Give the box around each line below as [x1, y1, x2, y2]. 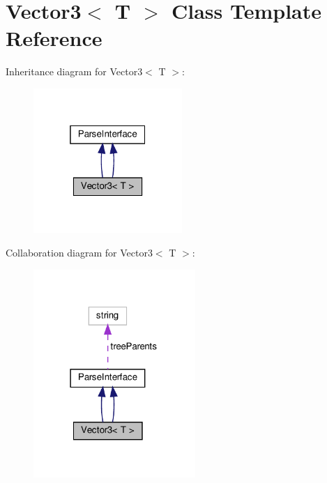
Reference [6, 24, 102, 52]
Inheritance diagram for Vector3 [6, 64, 143, 79]
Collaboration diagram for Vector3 [6, 245, 153, 260]
